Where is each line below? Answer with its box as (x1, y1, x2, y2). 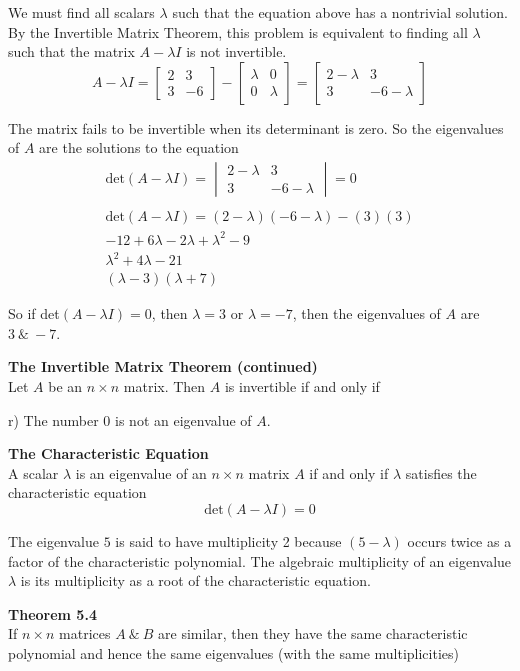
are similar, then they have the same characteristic (158, 623, 468, 644)
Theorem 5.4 (8, 603, 97, 624)
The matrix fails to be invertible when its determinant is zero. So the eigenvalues (8, 117, 504, 138)
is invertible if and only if (224, 375, 380, 396)
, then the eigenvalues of (292, 303, 441, 324)
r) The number (8, 409, 99, 430)
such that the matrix (8, 41, 135, 62)
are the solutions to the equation (39, 137, 239, 158)
